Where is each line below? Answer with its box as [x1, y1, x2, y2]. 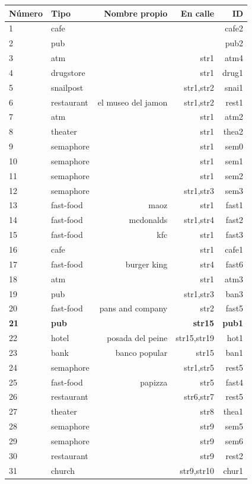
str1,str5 [184, 361, 215, 373]
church [51, 464, 75, 476]
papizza [140, 375, 168, 388]
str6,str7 [184, 390, 215, 403]
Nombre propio [104, 7, 168, 19]
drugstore [51, 66, 85, 78]
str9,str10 [180, 464, 215, 476]
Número [9, 7, 43, 19]
